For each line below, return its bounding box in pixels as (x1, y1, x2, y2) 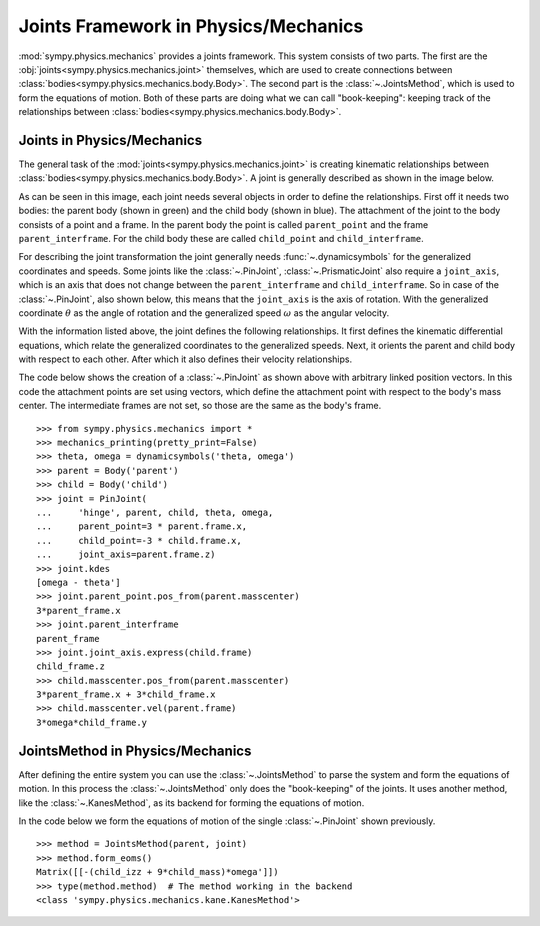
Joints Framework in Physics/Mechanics (18, 15, 364, 37)
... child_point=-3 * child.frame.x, (36, 535, 242, 546)
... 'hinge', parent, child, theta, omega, (36, 507, 274, 518)
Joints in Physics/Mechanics (18, 131, 203, 149)
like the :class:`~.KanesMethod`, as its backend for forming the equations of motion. (18, 796, 365, 809)
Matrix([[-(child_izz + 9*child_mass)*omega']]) (36, 866, 279, 878)
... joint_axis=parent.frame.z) (36, 549, 216, 560)
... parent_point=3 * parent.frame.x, (36, 521, 248, 532)
